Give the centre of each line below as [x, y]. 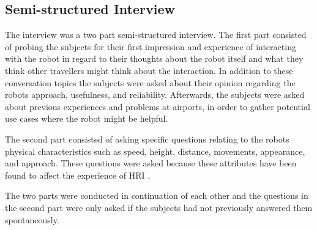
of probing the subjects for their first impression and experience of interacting [151, 46]
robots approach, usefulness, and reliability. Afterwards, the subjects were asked [155, 95]
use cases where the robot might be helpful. [87, 118]
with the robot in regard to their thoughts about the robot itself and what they [154, 58]
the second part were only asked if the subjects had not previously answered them [159, 207]
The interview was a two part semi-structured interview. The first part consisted [156, 35]
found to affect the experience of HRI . [78, 175]
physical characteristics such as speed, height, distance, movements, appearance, [155, 151]
